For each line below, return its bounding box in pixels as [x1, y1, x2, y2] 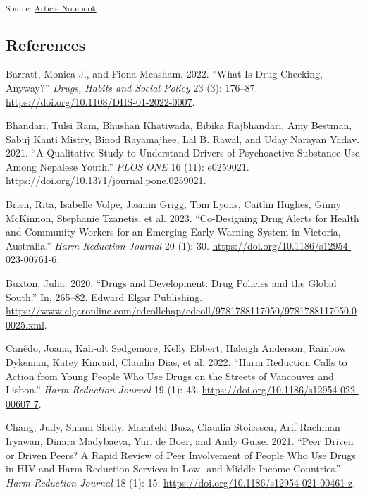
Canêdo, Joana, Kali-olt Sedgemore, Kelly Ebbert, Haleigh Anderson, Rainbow [6, 341, 347, 355]
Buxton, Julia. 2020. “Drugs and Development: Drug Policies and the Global [6, 276, 337, 291]
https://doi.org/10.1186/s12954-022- [202, 382, 359, 397]
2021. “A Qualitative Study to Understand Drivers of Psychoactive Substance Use [6, 145, 360, 160]
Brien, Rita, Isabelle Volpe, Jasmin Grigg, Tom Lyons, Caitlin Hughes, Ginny [6, 197, 341, 212]
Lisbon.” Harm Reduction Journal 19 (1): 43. [6, 382, 199, 397]
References [6, 33, 86, 55]
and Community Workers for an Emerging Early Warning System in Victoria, [6, 224, 341, 239]
